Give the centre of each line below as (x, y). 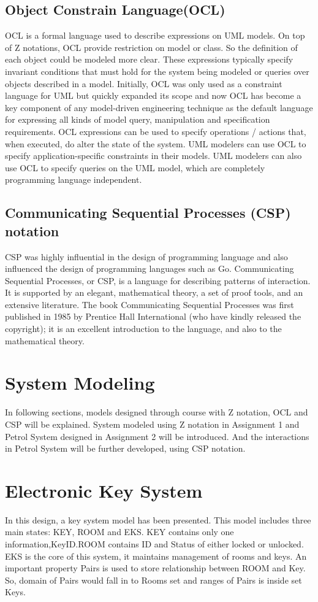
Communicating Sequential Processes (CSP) (148, 213)
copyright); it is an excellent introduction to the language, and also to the (143, 329)
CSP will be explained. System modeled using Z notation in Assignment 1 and (152, 424)
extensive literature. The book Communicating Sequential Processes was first (150, 304)
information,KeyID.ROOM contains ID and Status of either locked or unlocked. (154, 544)
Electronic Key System (104, 490)
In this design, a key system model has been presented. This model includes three (158, 519)
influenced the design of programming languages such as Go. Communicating (150, 268)
